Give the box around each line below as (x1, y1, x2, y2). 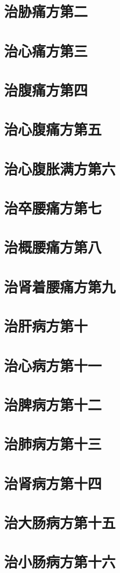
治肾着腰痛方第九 (4, 276, 116, 297)
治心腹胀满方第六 (4, 158, 116, 179)
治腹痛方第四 (4, 79, 88, 100)
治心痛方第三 (4, 40, 88, 61)
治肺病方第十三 (4, 434, 102, 454)
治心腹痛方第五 (4, 119, 102, 139)
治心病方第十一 (4, 355, 102, 375)
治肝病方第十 (4, 316, 88, 336)
